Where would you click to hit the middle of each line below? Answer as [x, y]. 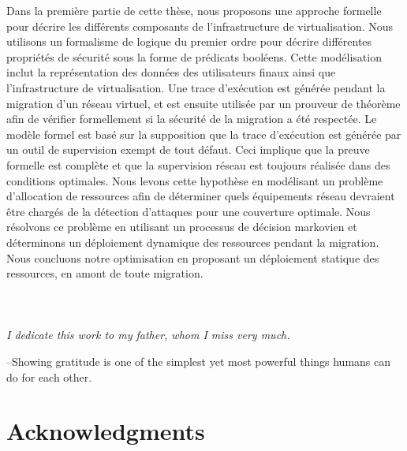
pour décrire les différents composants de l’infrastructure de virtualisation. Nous [200, 26]
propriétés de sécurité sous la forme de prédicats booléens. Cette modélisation [194, 56]
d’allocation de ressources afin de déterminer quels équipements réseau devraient [201, 196]
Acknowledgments [106, 431]
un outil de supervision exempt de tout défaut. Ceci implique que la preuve [188, 149]
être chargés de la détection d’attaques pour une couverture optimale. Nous [189, 211]
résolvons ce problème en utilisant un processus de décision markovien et [182, 227]
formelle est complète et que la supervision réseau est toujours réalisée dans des [198, 164]
